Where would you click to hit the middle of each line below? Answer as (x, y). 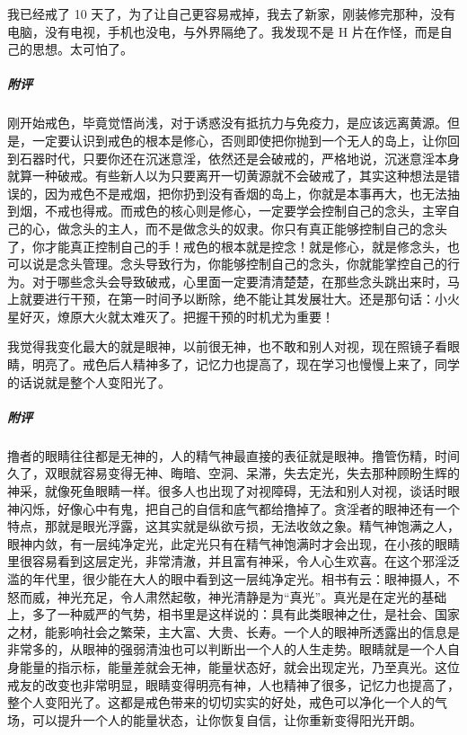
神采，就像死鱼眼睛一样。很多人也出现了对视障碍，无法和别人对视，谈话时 (227, 491)
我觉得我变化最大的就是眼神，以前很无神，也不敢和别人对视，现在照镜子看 (227, 346)
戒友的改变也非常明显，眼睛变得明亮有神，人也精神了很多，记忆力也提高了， (233, 684)
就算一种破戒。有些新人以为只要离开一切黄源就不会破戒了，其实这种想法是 (227, 176)
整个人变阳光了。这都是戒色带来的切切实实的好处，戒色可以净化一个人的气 (227, 702)
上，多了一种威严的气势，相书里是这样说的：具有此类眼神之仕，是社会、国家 (233, 614)
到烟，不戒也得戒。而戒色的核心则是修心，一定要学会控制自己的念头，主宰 (227, 211)
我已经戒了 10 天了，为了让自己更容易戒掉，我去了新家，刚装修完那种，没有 (232, 13)
